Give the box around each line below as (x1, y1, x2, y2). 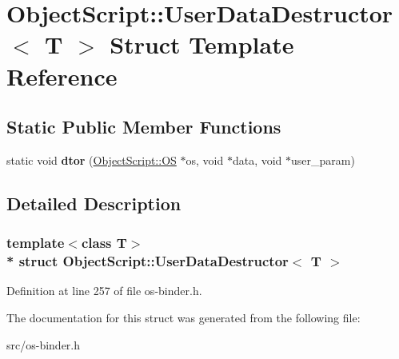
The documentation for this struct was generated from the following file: (6, 309, 361, 326)
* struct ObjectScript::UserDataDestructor (6, 251, 289, 271)
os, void (186, 151, 224, 168)
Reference (6, 59, 118, 92)
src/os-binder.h (6, 336, 81, 353)
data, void (232, 151, 282, 168)
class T (81, 233, 127, 253)
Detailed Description (6, 190, 182, 215)
